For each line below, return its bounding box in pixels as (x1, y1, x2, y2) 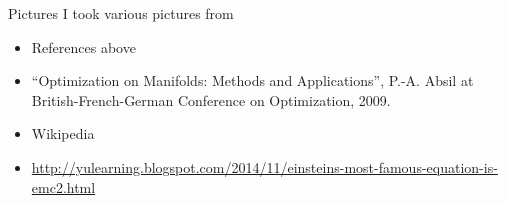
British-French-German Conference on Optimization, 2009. (31, 89, 391, 110)
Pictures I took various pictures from (8, 3, 234, 23)
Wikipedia (31, 123, 95, 144)
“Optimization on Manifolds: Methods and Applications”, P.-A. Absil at (31, 70, 474, 91)
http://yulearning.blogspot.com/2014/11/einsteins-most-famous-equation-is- (31, 156, 498, 177)
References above (31, 36, 136, 57)
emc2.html (31, 176, 96, 197)
